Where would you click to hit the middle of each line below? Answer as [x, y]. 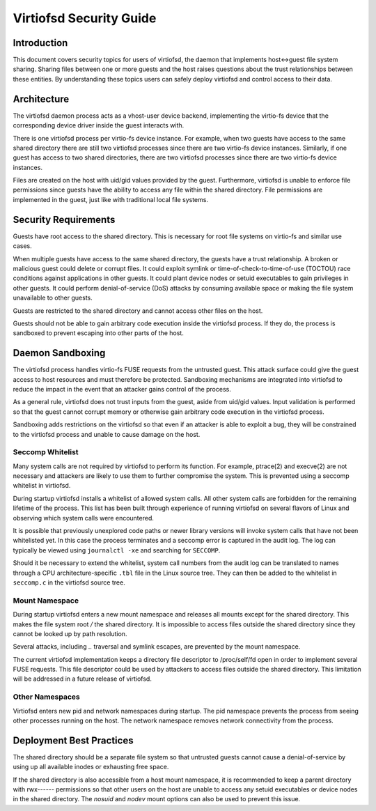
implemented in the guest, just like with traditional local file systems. [111, 199]
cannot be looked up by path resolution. [70, 633]
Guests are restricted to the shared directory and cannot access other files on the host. [138, 311]
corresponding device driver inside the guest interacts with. [99, 125]
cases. [22, 246]
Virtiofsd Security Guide [85, 18]
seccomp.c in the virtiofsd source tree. [69, 582]
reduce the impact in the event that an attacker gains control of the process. [122, 389]
